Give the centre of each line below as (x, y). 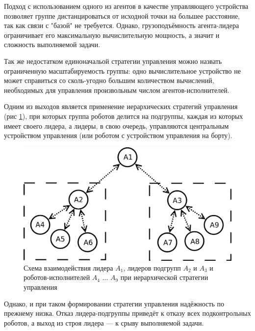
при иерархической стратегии (164, 277)
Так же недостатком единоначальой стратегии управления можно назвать (113, 61)
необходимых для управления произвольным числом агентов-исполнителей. (117, 90)
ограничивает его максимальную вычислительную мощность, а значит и (112, 35)
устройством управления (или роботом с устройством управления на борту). (118, 135)
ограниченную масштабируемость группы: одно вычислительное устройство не (122, 70)
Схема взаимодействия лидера (68, 267)
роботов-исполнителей (57, 277)
